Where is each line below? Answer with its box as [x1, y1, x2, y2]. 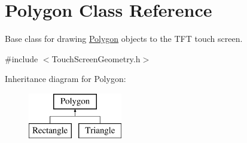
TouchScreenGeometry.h [51, 52, 141, 65]
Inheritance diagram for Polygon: [5, 72, 126, 85]
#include [5, 52, 38, 65]
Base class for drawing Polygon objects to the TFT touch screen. [5, 32, 243, 45]
